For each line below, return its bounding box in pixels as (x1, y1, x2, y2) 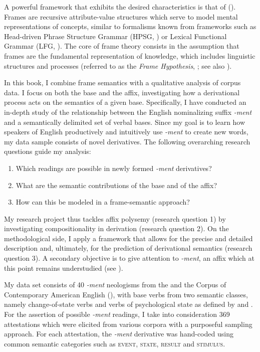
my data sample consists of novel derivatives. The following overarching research (4, 136, 250, 146)
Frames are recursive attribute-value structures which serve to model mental (4, 11, 238, 22)
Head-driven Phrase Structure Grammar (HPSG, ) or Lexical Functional (4, 31, 227, 41)
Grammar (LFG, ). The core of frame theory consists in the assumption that (4, 41, 239, 51)
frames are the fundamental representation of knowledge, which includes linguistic (4, 50, 255, 61)
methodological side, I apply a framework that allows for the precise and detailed (4, 233, 253, 243)
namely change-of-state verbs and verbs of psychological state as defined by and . (4, 299, 253, 309)
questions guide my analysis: (4, 146, 91, 156)
